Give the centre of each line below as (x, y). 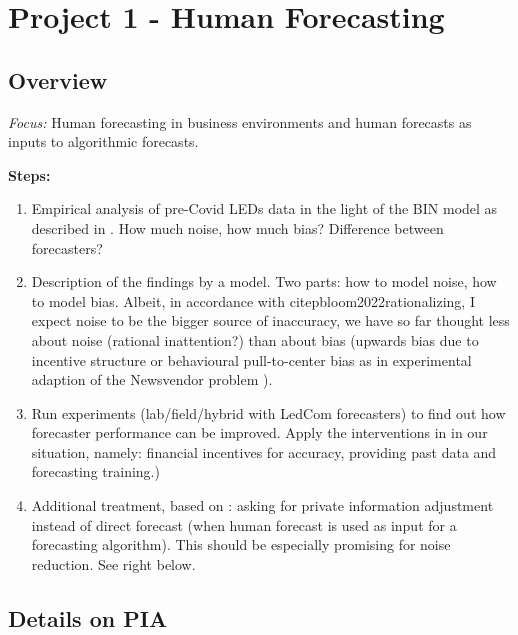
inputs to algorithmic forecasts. (103, 141)
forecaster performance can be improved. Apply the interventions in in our (259, 432)
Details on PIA (88, 617)
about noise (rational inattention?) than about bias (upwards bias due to (255, 339)
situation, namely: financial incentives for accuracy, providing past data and (264, 451)
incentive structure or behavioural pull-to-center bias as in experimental (251, 359)
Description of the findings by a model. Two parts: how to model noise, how (264, 281)
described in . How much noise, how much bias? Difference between (237, 227)
